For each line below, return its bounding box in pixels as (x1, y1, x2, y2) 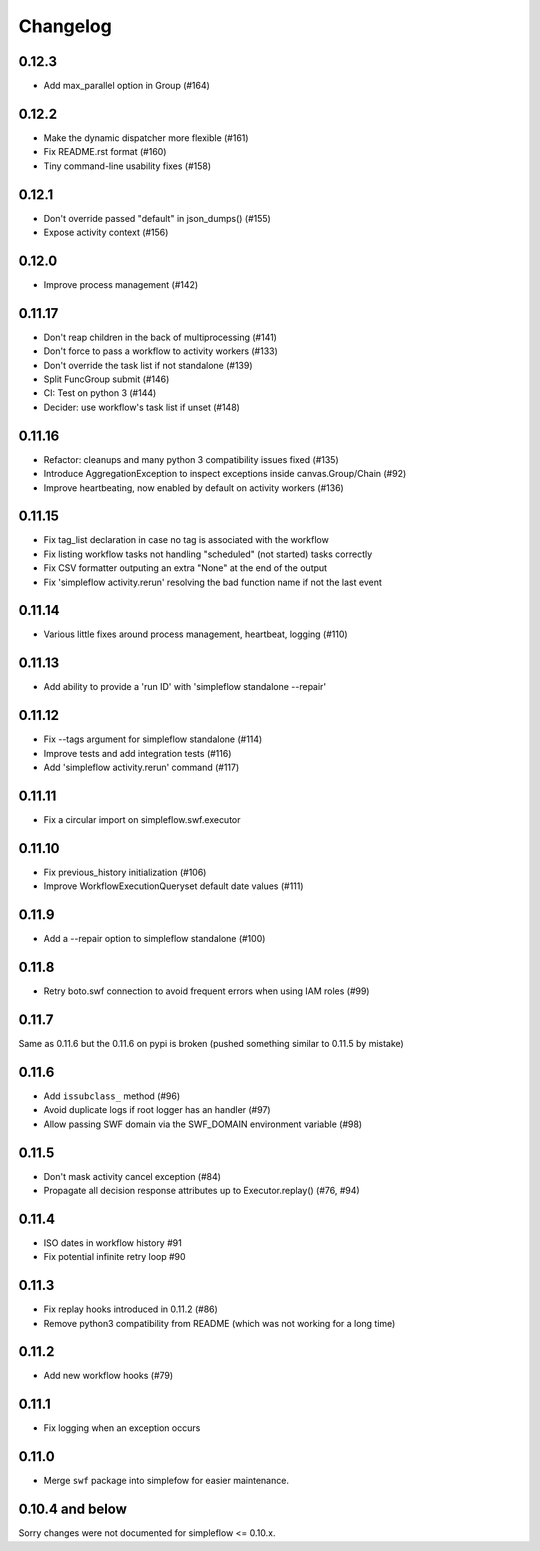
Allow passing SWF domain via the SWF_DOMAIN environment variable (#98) (43, 1118, 363, 1130)
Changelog (18, 15, 112, 37)
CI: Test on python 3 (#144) (43, 387, 157, 399)
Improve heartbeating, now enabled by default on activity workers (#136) (43, 481, 344, 494)
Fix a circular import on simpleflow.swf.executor (43, 813, 241, 825)
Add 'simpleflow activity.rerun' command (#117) (43, 761, 240, 774)
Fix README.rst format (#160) (43, 146, 167, 158)
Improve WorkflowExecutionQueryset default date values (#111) (43, 880, 304, 892)
